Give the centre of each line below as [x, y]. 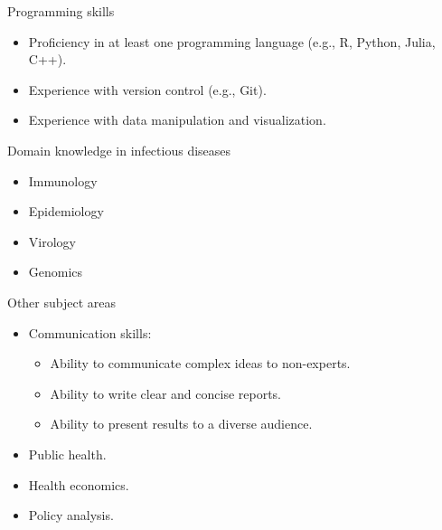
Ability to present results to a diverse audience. [181, 424]
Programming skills [61, 11]
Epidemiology [66, 211]
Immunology [63, 180]
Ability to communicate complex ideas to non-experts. [200, 363]
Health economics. [79, 484]
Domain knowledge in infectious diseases [119, 150]
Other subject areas [62, 302]
